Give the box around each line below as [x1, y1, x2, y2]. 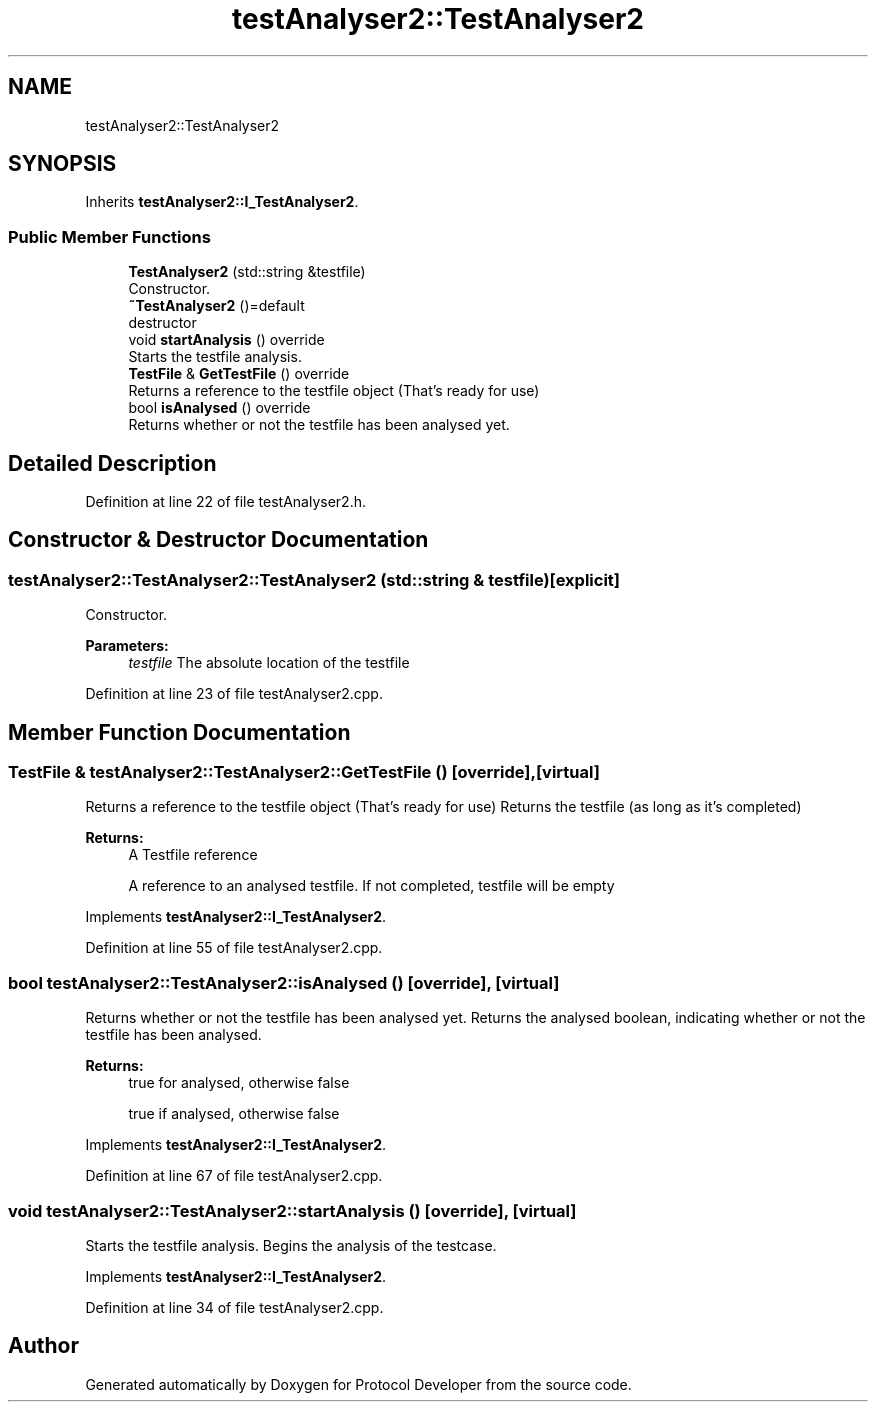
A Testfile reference [128, 846, 258, 864]
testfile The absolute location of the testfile [128, 654, 410, 672]
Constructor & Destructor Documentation [8, 527, 429, 553]
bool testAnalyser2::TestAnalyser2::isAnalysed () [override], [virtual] [8, 972, 560, 993]
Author [8, 1333, 79, 1359]
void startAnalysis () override [128, 331, 325, 349]
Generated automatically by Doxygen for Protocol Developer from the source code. [85, 1375, 632, 1393]
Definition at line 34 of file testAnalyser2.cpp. [85, 1298, 384, 1316]
